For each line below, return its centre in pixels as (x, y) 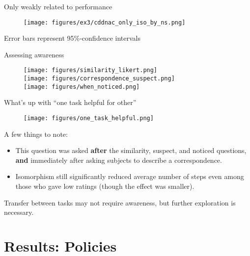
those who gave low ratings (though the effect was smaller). (105, 186)
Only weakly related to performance (58, 6)
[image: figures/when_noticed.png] (82, 87)
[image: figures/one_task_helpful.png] (89, 118)
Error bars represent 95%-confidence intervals (72, 38)
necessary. (19, 212)
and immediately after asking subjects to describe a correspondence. (119, 160)
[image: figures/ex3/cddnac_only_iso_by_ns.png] (105, 22)
